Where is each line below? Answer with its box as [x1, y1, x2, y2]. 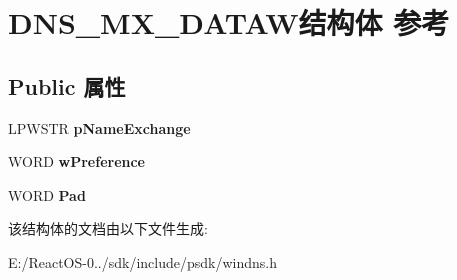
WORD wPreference [8, 151, 145, 172]
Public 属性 [8, 70, 126, 101]
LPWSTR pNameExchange [8, 117, 191, 138]
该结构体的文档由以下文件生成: [8, 218, 208, 239]
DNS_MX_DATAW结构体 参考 [8, 2, 450, 43]
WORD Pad [8, 184, 86, 205]
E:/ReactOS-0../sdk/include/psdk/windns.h [8, 251, 278, 272]
